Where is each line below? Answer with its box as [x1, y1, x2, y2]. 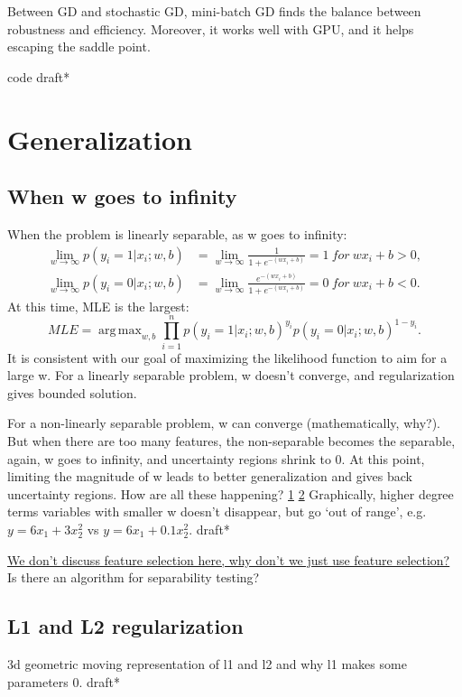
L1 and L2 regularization [7, 612, 244, 640]
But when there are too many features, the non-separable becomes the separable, [7, 431, 456, 450]
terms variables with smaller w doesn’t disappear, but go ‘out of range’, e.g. [7, 502, 427, 521]
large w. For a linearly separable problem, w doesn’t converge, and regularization [7, 366, 455, 385]
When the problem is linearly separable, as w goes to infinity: [7, 224, 347, 243]
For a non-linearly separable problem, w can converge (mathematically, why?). [7, 414, 440, 432]
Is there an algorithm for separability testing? [7, 568, 260, 587]
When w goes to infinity [7, 182, 237, 210]
